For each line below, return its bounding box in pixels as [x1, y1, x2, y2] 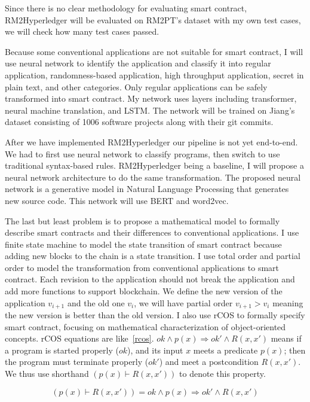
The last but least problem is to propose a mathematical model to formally [5, 214, 280, 227]
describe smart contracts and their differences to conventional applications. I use [5, 226, 299, 239]
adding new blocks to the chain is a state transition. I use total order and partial [5, 249, 300, 262]
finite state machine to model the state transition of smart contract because [5, 237, 282, 250]
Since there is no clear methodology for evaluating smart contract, [5, 2, 247, 14]
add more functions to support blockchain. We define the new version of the [5, 285, 283, 297]
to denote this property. [179, 367, 266, 380]
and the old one [67, 296, 125, 309]
